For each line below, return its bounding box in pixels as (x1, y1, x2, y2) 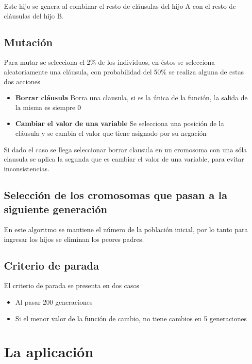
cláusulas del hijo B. (4, 10, 64, 20)
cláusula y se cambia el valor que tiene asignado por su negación (15, 127, 207, 138)
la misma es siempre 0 (15, 102, 81, 112)
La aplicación (4, 342, 94, 362)
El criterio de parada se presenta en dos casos (4, 280, 139, 291)
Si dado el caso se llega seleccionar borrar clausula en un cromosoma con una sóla (4, 144, 247, 154)
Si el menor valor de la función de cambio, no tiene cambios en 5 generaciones (15, 313, 247, 323)
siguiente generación (4, 201, 107, 217)
